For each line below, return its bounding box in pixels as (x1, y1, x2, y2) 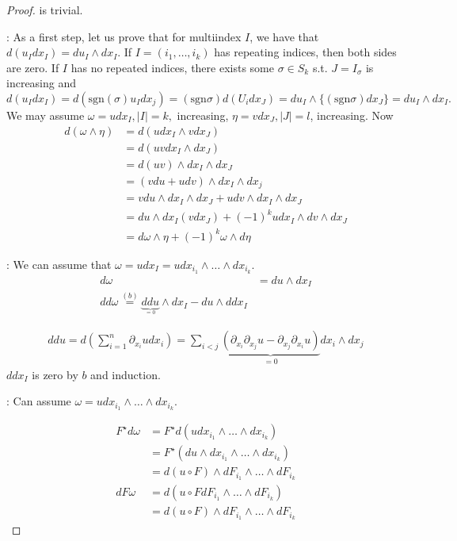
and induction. (90, 366, 161, 382)
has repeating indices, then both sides (214, 44, 397, 60)
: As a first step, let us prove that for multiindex (6, 28, 242, 44)
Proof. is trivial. (6, 2, 83, 17)
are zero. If (6, 59, 59, 75)
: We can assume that (6, 255, 112, 272)
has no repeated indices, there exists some (70, 59, 274, 75)
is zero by (32, 366, 78, 382)
